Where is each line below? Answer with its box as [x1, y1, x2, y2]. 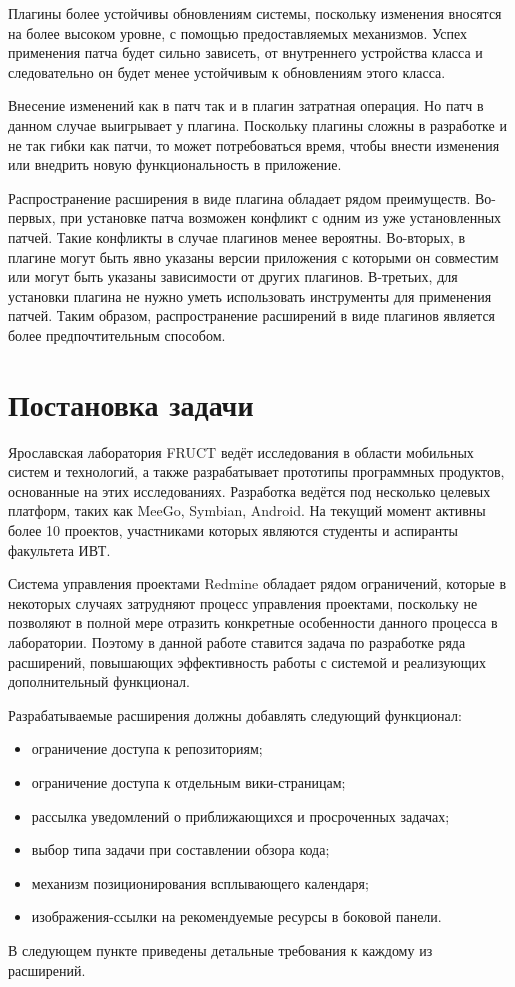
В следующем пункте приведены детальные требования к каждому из [8, 939, 433, 960]
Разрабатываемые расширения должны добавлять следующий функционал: [8, 704, 462, 725]
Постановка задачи [8, 383, 254, 424]
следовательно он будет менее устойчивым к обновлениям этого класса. [8, 61, 446, 82]
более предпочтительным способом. [8, 324, 226, 345]
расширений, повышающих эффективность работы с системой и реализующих [8, 651, 486, 672]
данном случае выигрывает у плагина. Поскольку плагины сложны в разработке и [8, 114, 507, 135]
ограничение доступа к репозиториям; [31, 738, 263, 759]
